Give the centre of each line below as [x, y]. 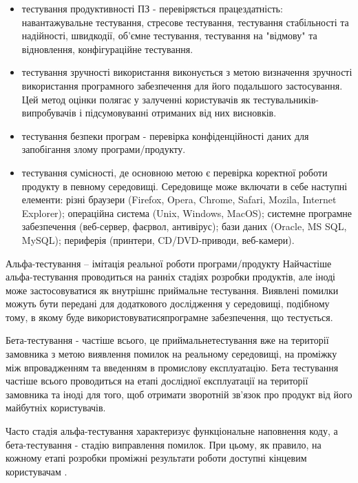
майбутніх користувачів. [56, 408]
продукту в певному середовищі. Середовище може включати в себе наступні [185, 186]
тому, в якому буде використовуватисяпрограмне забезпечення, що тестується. [169, 317]
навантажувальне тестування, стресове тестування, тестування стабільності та [185, 22]
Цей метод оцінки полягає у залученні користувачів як [136, 99]
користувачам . [36, 471]
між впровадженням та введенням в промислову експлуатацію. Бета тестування [172, 367]
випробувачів [49, 113]
